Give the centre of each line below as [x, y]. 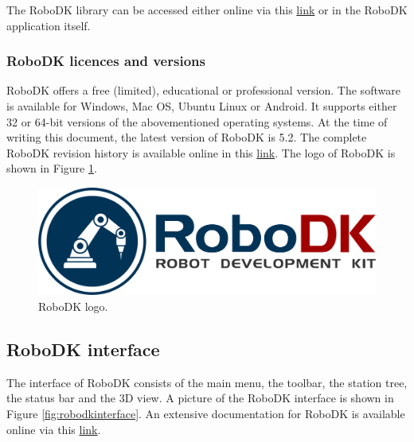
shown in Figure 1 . [52, 168]
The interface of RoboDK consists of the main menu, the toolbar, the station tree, [207, 382]
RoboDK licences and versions [106, 61]
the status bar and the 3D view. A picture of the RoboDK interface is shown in [200, 398]
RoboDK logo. [73, 306]
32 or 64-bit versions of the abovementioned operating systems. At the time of [197, 121]
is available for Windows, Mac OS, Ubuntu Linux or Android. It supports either [202, 106]
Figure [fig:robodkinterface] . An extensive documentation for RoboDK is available [206, 413]
